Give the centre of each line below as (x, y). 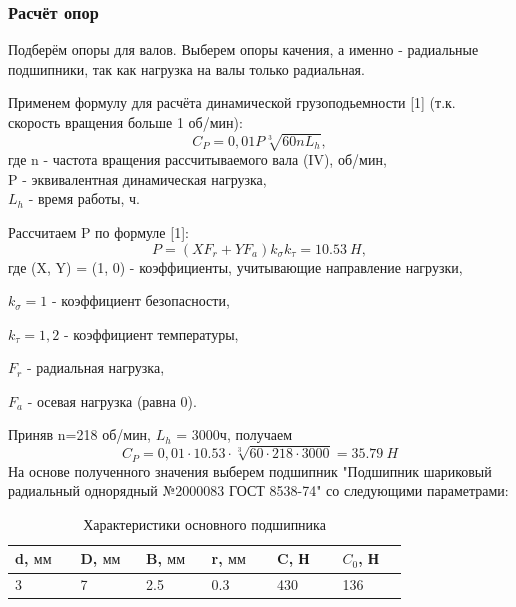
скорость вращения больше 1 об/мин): (125, 122)
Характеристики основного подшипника (204, 523)
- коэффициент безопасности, (141, 300)
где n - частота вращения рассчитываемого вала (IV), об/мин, (197, 159)
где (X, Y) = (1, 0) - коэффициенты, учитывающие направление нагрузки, (235, 266)
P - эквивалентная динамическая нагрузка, (137, 178)
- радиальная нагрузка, (95, 367)
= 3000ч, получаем (234, 434)
